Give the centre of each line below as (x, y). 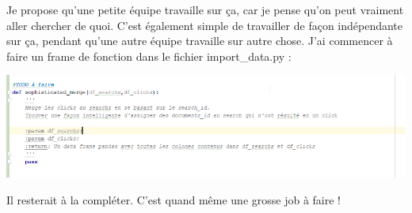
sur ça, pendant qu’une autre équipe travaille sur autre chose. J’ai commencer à (200, 41)
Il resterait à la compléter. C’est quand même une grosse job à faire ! (174, 199)
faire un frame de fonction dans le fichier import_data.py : (149, 56)
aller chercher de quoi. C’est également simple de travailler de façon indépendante (205, 25)
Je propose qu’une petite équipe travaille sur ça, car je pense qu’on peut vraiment (205, 9)
